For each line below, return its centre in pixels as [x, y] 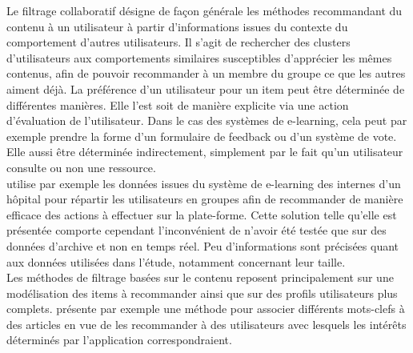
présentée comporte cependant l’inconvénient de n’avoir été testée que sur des [196, 230]
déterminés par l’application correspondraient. [119, 340]
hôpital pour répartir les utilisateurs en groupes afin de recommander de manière [205, 199]
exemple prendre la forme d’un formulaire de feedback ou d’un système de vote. [202, 136]
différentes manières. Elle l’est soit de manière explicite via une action [178, 104]
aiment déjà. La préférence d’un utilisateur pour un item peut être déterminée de [206, 88]
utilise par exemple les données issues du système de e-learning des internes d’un [204, 183]
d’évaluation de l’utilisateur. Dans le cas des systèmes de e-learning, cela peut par [207, 120]
